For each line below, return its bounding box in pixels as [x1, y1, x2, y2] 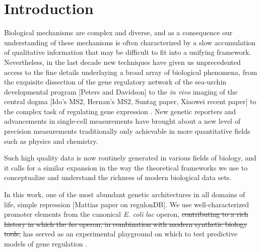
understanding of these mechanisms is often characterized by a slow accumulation [4, 37, 256, 47]
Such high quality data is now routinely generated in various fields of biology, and [4, 152, 256, 163]
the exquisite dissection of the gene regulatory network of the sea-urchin [4, 76, 227, 87]
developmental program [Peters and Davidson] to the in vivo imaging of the [4, 86, 237, 97]
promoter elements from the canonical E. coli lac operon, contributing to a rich [4, 209, 248, 219]
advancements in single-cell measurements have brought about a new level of [4, 116, 240, 126]
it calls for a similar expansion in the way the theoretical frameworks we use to [4, 162, 248, 173]
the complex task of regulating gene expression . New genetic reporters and [4, 106, 236, 116]
